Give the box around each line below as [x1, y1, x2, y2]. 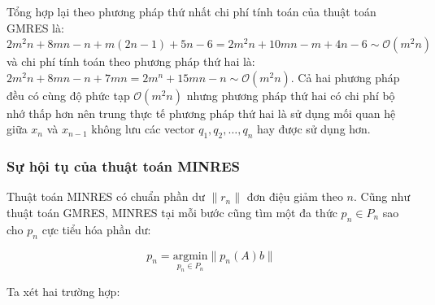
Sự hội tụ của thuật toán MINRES [7, 156, 240, 176]
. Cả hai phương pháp [290, 68, 400, 85]
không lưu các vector [91, 120, 195, 137]
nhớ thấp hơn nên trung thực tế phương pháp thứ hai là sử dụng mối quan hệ [7, 104, 396, 121]
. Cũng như [354, 188, 411, 205]
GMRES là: [7, 19, 64, 36]
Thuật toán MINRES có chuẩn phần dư [7, 188, 205, 205]
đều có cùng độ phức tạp [7, 86, 130, 103]
